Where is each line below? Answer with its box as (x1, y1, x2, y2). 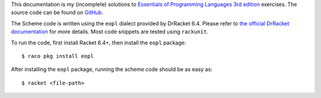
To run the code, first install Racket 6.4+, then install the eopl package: (11, 39, 187, 46)
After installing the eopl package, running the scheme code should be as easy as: (11, 66, 213, 73)
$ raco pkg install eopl (21, 53, 94, 59)
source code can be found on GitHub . (11, 9, 103, 16)
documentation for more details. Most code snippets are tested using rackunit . (11, 28, 209, 35)
